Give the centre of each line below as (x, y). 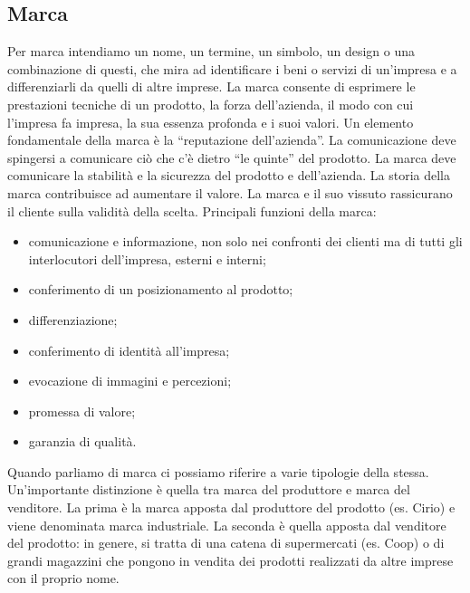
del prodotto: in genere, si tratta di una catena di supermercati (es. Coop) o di (226, 543)
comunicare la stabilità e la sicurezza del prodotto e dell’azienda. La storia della (229, 175)
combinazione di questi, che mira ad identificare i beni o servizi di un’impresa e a (232, 68)
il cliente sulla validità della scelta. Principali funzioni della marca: (192, 210)
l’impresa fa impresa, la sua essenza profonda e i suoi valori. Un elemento (211, 122)
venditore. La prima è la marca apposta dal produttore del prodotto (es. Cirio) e (231, 507)
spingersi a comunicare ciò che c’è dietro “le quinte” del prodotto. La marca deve (232, 157)
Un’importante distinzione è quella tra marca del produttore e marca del (209, 489)
